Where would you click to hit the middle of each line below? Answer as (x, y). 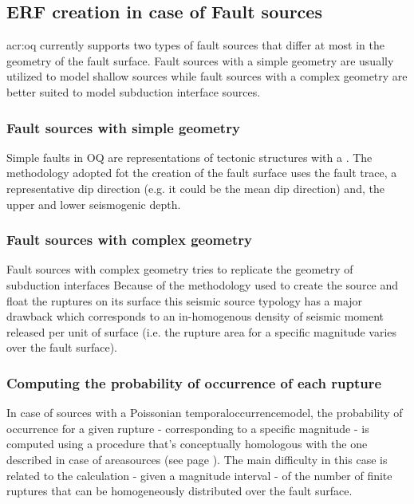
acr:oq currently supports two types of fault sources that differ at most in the (195, 45)
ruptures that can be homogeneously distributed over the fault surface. (179, 491)
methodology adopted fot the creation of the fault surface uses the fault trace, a (202, 173)
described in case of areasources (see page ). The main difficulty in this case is (197, 459)
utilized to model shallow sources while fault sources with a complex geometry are (207, 76)
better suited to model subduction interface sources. (134, 91)
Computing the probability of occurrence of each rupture (194, 382)
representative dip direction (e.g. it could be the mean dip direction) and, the (195, 188)
